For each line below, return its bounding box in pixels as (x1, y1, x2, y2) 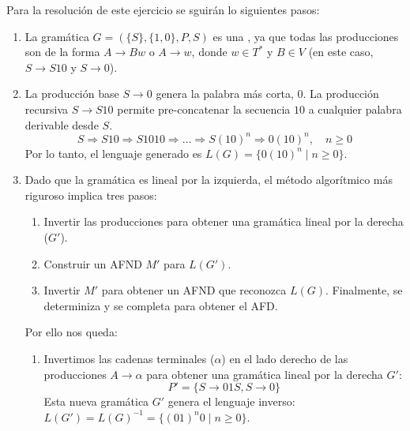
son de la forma (24, 43, 100, 60)
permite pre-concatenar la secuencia (117, 100, 291, 117)
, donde (191, 43, 228, 60)
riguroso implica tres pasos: (24, 186, 157, 203)
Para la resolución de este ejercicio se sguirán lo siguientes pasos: (6, 2, 320, 17)
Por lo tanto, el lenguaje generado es (24, 144, 202, 161)
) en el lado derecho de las (221, 350, 348, 366)
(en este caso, (308, 43, 374, 60)
